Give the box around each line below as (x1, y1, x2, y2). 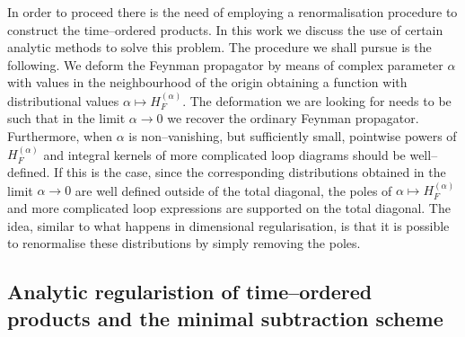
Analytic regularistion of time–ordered (7, 278, 373, 306)
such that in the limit (7, 109, 126, 128)
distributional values (7, 91, 119, 110)
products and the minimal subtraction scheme (7, 304, 443, 332)
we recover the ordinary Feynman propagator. (167, 109, 419, 128)
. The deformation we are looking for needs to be (182, 91, 452, 110)
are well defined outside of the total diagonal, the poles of (75, 181, 392, 200)
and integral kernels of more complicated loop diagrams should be (43, 145, 406, 164)
